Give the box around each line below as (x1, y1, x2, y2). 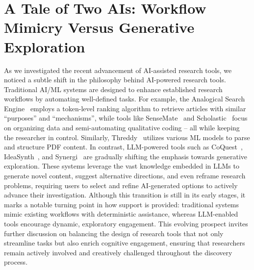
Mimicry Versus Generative (4, 17, 195, 37)
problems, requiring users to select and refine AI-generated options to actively (4, 180, 238, 190)
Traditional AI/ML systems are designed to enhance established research (4, 84, 223, 94)
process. (4, 257, 28, 267)
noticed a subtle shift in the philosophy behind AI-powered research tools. (4, 74, 226, 85)
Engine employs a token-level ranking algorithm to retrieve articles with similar (4, 103, 246, 113)
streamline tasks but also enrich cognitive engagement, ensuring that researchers (4, 238, 245, 248)
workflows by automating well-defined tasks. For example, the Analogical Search (4, 94, 245, 104)
